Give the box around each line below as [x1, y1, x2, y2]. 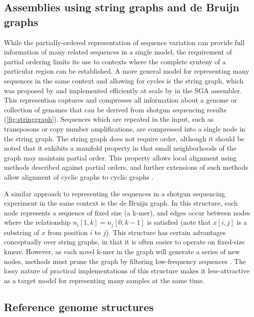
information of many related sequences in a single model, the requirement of [4, 47, 232, 57]
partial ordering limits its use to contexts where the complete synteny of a [4, 56, 226, 66]
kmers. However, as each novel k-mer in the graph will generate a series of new [4, 246, 240, 256]
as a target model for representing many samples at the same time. [4, 275, 205, 285]
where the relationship [4, 217, 71, 227]
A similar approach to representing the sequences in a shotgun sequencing [4, 188, 226, 198]
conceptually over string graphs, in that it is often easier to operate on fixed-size [4, 237, 245, 247]
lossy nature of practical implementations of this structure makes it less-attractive [4, 265, 250, 276]
